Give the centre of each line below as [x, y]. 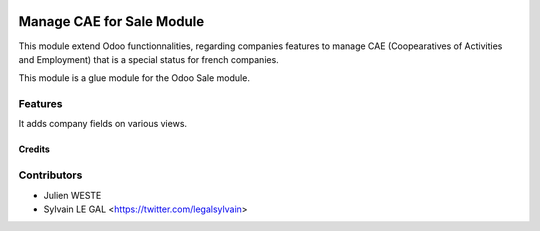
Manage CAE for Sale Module [111, 21]
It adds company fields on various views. [103, 124]
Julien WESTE [72, 195]
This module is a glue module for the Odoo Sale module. [134, 78]
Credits [34, 149]
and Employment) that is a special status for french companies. [148, 59]
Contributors [50, 175]
